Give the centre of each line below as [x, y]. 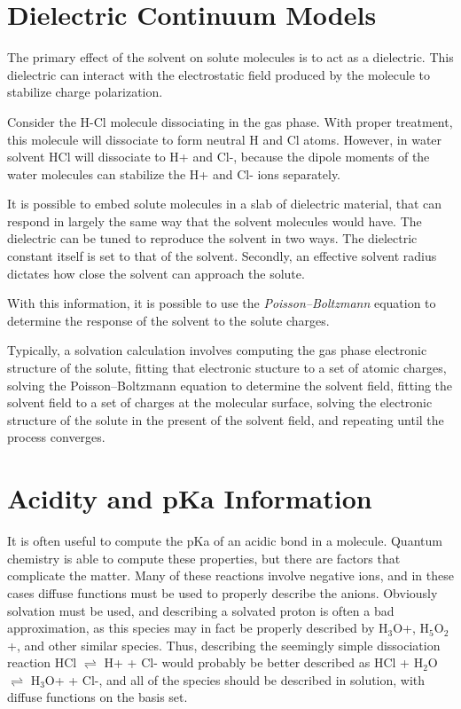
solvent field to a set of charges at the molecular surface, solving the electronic [220, 402]
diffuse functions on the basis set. [98, 697]
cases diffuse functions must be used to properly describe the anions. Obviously [223, 592]
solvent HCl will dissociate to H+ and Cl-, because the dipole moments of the [219, 157]
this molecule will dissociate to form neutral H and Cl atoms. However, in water [225, 139]
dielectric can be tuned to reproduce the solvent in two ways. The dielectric [212, 238]
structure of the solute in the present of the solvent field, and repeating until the [226, 419]
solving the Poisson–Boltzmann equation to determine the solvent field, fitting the [230, 385]
